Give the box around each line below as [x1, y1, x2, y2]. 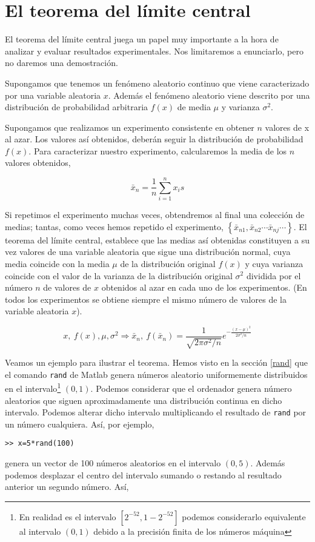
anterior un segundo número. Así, [5, 480, 129, 493]
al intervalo [19, 524, 61, 537]
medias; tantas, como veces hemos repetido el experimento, [5, 220, 224, 233]
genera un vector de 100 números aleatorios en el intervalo [5, 457, 221, 469]
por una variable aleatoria [5, 88, 101, 101]
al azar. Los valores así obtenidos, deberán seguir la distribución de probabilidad [5, 133, 303, 145]
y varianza [221, 101, 260, 113]
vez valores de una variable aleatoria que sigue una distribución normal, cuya [5, 245, 291, 258]
